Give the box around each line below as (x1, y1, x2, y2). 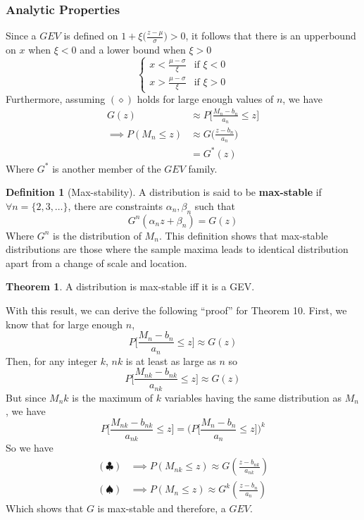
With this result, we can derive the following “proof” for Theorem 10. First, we (6, 302, 347, 317)
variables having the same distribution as (164, 390, 341, 404)
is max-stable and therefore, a (97, 501, 226, 516)
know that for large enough (6, 316, 123, 331)
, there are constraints (68, 198, 163, 213)
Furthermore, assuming (6, 92, 106, 106)
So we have (6, 440, 54, 455)
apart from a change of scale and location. (6, 255, 187, 270)
